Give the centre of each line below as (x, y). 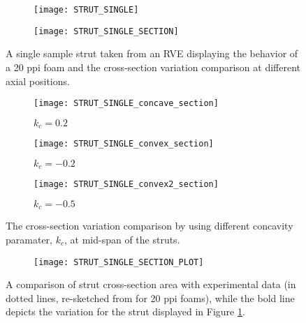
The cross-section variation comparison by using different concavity (150, 226)
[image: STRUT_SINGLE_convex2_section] (126, 185)
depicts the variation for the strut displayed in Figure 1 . (125, 311)
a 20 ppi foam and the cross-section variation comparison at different (153, 67)
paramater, (29, 240)
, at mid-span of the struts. (122, 240)
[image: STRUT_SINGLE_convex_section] (124, 144)
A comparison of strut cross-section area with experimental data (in (151, 284)
